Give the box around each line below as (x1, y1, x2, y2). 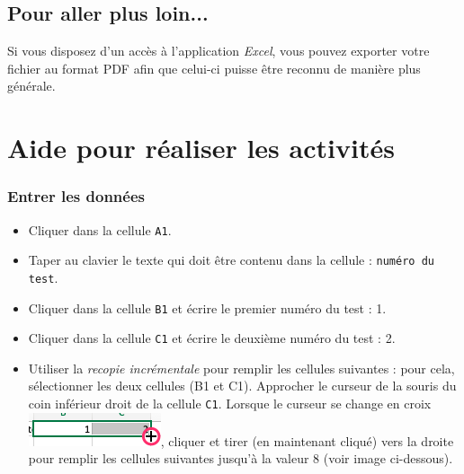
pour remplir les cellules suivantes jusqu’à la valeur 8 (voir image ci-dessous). (28, 449, 453, 468)
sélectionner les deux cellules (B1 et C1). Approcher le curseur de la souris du (28, 376, 457, 395)
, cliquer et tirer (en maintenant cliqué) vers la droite (160, 431, 454, 450)
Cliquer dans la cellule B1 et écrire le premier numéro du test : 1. (28, 298, 387, 317)
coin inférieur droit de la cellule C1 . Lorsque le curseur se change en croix (28, 394, 432, 413)
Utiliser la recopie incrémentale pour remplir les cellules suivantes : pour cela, (28, 358, 455, 377)
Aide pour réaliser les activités (7, 129, 395, 166)
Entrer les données (7, 185, 145, 207)
